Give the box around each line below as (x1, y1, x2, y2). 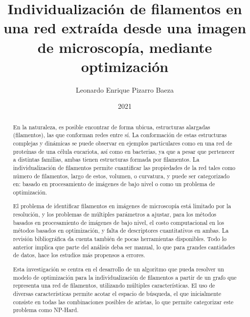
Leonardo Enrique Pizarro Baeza (75, 84, 174, 95)
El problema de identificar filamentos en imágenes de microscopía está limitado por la (13, 202, 231, 210)
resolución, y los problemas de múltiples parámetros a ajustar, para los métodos (13, 210, 217, 219)
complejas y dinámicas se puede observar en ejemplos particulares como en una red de (13, 139, 232, 147)
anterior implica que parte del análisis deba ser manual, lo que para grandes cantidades (13, 243, 235, 251)
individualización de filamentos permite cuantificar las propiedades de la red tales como (13, 163, 236, 171)
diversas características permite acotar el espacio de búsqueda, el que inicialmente (13, 289, 222, 297)
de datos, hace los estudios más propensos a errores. (13, 251, 145, 259)
